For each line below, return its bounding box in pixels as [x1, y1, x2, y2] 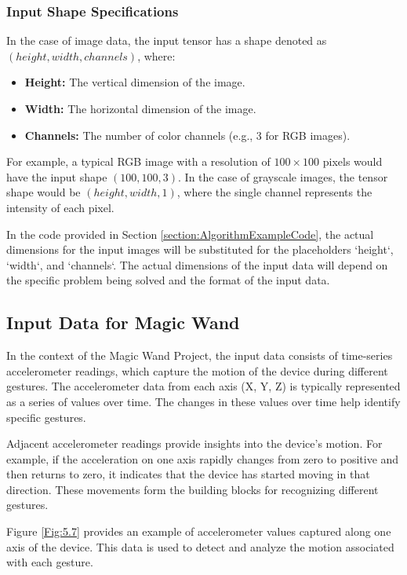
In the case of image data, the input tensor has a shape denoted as [6, 32, 327, 49]
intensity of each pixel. [6, 199, 114, 215]
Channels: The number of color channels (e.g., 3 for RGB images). [24, 126, 351, 143]
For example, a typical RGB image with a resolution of [6, 153, 271, 170]
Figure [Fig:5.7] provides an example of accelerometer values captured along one [6, 523, 391, 540]
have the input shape [6, 168, 107, 185]
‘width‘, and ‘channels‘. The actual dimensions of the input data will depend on [6, 256, 388, 273]
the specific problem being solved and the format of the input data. [6, 272, 330, 288]
